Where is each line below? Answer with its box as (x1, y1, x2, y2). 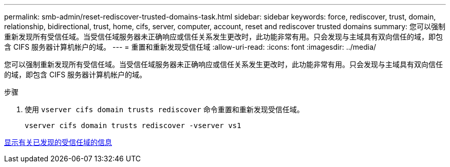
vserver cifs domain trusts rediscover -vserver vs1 (25, 121, 241, 130)
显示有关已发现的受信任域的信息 (4, 138, 112, 147)
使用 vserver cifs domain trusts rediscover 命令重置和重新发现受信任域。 (25, 105, 304, 114)
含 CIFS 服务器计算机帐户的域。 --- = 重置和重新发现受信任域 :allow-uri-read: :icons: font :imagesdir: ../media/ (4, 43, 377, 51)
